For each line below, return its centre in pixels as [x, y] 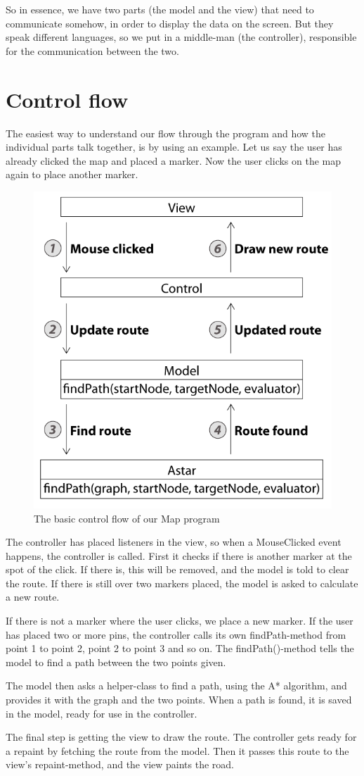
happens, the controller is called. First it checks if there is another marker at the [179, 555]
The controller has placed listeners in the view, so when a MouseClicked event [174, 542]
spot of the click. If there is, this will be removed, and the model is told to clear [177, 569]
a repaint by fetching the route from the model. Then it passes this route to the [177, 750]
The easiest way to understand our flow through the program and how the [166, 133]
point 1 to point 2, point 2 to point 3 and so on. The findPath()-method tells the [180, 648]
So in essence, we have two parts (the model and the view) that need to [160, 9]
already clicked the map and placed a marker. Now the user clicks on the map [174, 160]
